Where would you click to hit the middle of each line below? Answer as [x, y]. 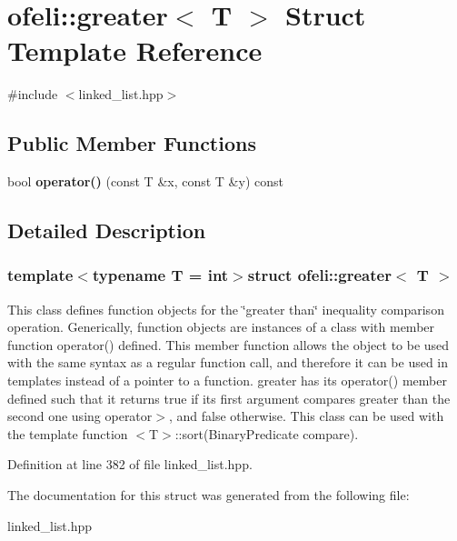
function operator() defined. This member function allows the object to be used [228, 344]
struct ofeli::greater [319, 275]
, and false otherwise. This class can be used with [306, 416]
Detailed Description [107, 230]
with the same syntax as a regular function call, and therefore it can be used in [228, 362]
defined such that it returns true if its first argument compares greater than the [229, 398]
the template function [68, 433]
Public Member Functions [132, 143]
